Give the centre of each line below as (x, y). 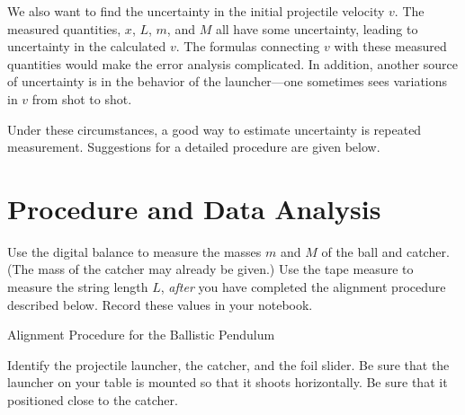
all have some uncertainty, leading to (317, 28)
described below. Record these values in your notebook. (160, 304)
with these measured (390, 46)
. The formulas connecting (248, 46)
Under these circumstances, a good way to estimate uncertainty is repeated (215, 129)
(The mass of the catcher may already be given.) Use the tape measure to (210, 269)
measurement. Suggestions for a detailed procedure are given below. (194, 147)
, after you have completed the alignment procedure (303, 287)
